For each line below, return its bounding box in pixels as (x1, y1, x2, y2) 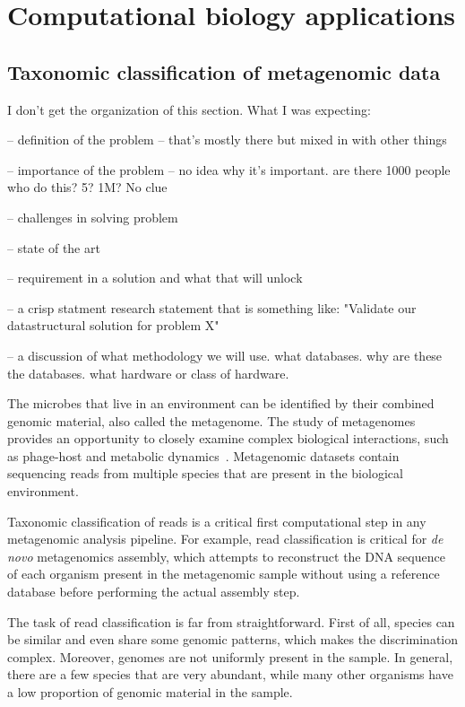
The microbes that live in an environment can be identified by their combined (7, 394, 435, 413)
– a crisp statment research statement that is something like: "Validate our (7, 298, 417, 317)
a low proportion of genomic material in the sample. (7, 683, 293, 702)
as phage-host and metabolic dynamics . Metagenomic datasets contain (7, 446, 400, 465)
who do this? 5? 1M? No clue (7, 178, 168, 196)
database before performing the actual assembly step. (7, 582, 300, 601)
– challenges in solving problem (7, 207, 178, 226)
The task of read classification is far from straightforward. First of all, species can (7, 612, 455, 631)
